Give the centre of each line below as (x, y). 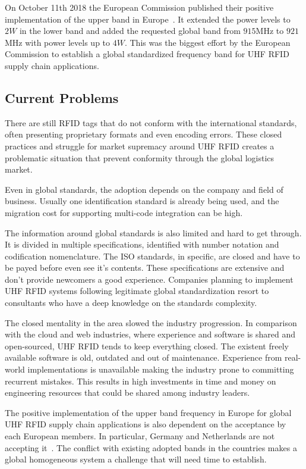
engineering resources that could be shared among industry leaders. (127, 393)
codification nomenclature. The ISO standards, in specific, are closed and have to (152, 256)
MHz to (270, 31)
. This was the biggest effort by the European (207, 42)
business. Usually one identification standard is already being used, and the (142, 201)
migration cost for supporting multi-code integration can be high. (124, 212)
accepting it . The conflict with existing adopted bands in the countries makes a (151, 447)
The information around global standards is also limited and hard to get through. (153, 232)
